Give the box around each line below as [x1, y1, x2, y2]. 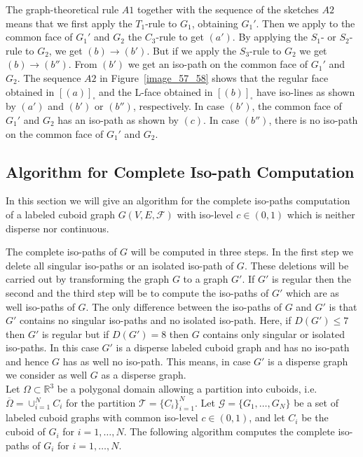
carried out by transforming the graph [6, 272, 170, 286]
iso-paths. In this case [6, 340, 99, 355]
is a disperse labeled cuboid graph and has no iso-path [116, 340, 350, 355]
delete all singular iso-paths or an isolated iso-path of [6, 258, 234, 272]
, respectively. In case [132, 99, 224, 113]
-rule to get [156, 29, 204, 44]
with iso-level [177, 206, 233, 221]
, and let [249, 410, 285, 425]
